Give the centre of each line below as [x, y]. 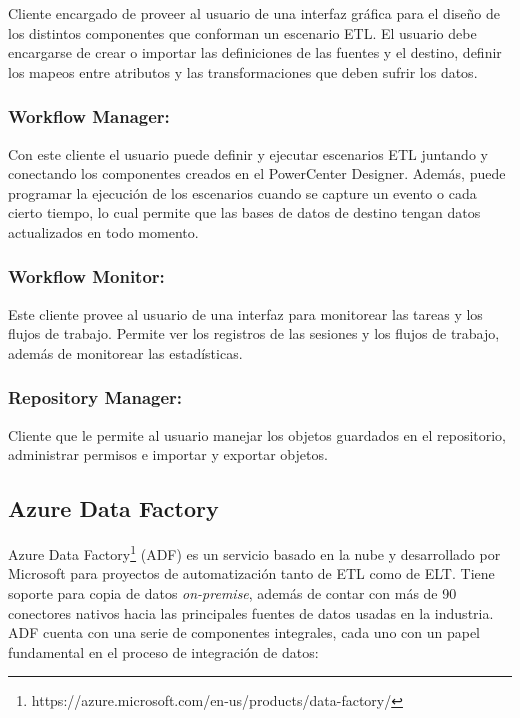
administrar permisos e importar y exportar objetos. [168, 454]
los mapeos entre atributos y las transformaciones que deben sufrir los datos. [243, 71]
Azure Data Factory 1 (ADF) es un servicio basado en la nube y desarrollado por [254, 552]
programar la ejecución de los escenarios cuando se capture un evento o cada [242, 192]
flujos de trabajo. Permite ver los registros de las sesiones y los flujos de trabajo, [254, 333]
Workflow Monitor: [86, 276]
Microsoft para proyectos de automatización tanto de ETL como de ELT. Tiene [251, 573]
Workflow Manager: [89, 116]
